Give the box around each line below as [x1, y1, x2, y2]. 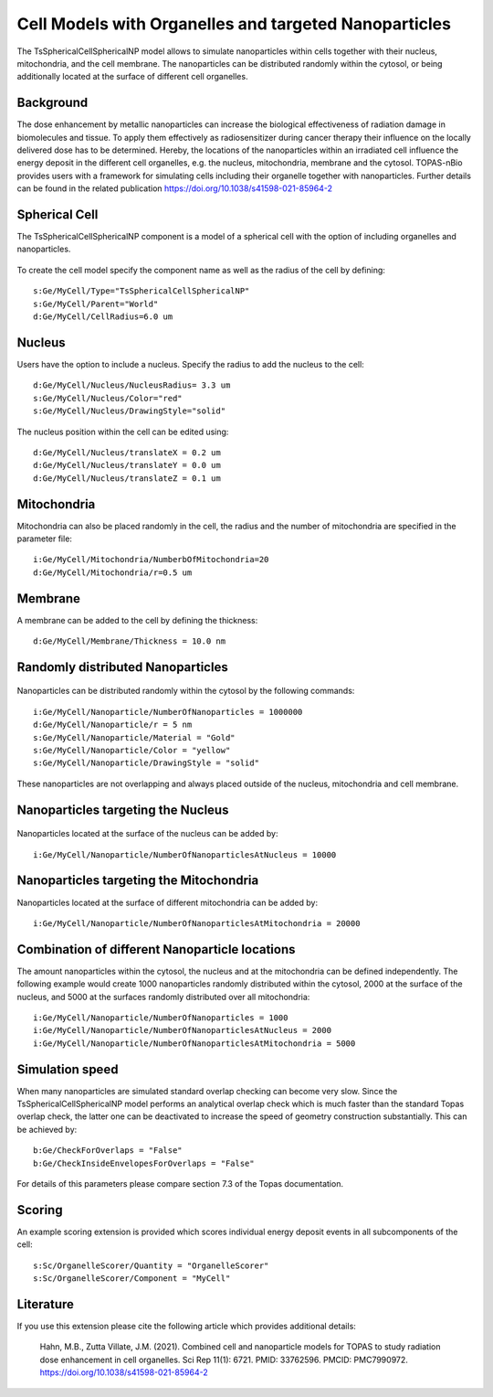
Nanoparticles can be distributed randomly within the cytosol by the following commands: [16, 686, 355, 697]
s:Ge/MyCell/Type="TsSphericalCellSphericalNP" [33, 286, 250, 296]
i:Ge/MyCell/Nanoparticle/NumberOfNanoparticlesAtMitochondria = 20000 [33, 918, 361, 928]
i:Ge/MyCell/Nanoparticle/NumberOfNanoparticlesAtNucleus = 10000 [33, 849, 337, 859]
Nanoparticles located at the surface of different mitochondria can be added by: [16, 897, 319, 908]
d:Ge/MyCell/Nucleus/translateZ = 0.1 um [33, 473, 221, 484]
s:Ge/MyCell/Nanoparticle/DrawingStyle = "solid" [33, 758, 260, 768]
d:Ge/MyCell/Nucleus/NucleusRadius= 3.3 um [33, 380, 231, 390]
